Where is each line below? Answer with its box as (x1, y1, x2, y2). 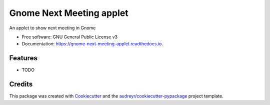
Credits (9, 80, 33, 89)
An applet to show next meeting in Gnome (9, 25, 96, 31)
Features (9, 54, 37, 62)
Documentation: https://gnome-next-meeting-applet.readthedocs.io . (21, 41, 163, 47)
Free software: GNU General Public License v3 (21, 34, 118, 40)
